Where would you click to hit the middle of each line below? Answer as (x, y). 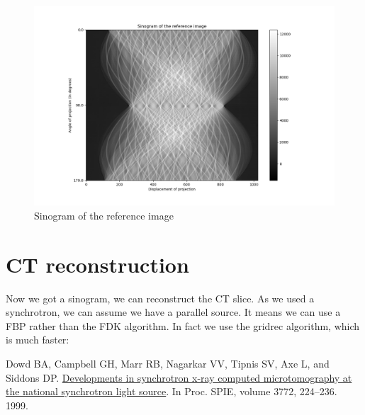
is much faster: (38, 340)
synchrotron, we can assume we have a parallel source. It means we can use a (173, 312)
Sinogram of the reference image (104, 215)
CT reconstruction (97, 264)
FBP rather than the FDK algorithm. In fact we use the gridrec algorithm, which (183, 325)
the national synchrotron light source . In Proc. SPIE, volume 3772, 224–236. (172, 391)
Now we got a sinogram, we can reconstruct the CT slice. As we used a (160, 298)
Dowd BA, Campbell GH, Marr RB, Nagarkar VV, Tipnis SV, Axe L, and (168, 364)
